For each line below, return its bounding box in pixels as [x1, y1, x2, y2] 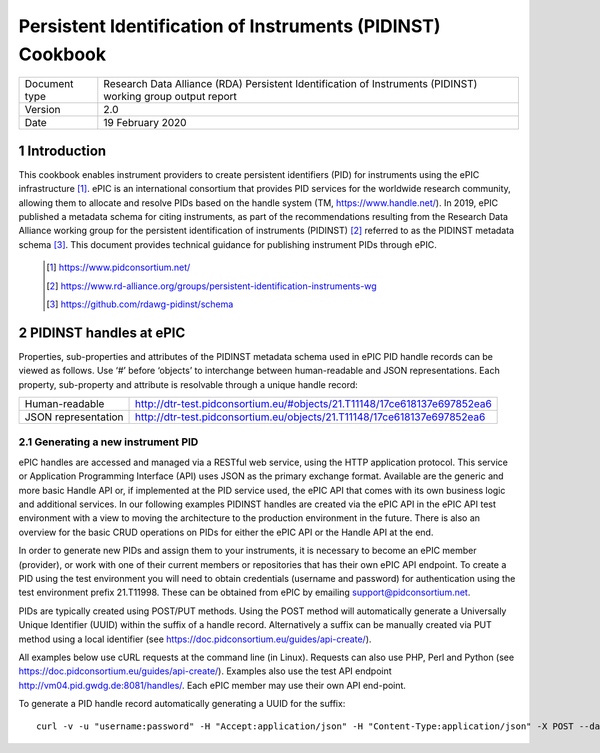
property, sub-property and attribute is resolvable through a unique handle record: [18, 378, 359, 390]
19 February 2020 [103, 116, 187, 130]
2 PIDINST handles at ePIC [18, 324, 186, 341]
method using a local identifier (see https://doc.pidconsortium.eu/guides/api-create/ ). [18, 633, 372, 645]
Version [24, 103, 61, 117]
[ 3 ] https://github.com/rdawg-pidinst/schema [46, 298, 234, 310]
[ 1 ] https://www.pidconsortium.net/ [46, 261, 191, 274]
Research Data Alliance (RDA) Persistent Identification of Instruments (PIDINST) [103, 77, 478, 91]
